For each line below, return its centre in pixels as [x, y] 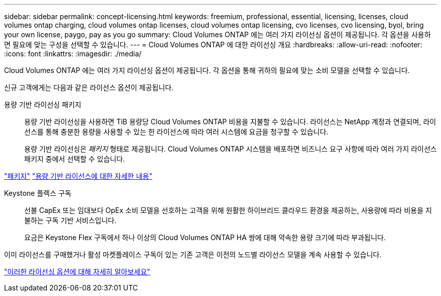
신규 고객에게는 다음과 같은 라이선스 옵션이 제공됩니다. [89, 87]
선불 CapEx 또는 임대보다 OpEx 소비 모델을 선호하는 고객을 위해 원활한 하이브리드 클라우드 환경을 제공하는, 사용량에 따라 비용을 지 [228, 210]
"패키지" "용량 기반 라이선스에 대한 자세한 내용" [78, 176]
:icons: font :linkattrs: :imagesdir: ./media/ [73, 54]
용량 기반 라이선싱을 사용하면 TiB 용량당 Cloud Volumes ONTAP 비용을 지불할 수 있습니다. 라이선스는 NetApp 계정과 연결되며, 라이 [230, 122]
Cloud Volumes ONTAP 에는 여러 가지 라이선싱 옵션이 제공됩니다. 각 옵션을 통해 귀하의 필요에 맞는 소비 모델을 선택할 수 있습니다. [207, 70]
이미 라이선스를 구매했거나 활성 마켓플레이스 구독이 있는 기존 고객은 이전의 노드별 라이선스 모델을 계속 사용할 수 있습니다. [193, 254]
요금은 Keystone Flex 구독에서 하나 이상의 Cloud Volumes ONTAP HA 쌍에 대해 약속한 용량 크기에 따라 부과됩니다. [205, 237]
